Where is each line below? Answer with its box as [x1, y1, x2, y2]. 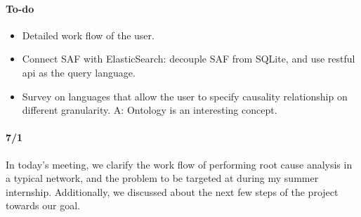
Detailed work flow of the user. [22, 27, 155, 42]
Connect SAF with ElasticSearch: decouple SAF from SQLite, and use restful [22, 51, 355, 66]
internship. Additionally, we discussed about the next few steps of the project [6, 184, 339, 199]
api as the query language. [22, 65, 136, 79]
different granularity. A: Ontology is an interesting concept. [22, 103, 277, 117]
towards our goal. [6, 198, 80, 213]
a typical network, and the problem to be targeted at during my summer [6, 171, 319, 185]
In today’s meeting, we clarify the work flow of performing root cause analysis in [6, 157, 353, 171]
